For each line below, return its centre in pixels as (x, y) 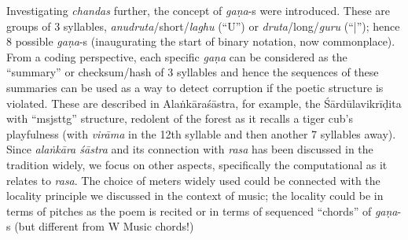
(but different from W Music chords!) (104, 226)
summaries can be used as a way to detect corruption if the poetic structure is (195, 87)
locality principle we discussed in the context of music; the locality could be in (195, 196)
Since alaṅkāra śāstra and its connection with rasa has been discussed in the (190, 149)
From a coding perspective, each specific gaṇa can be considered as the (177, 56)
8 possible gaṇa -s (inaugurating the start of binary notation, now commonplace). (201, 41)
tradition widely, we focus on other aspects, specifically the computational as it (197, 164)
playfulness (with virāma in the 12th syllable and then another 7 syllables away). (201, 133)
